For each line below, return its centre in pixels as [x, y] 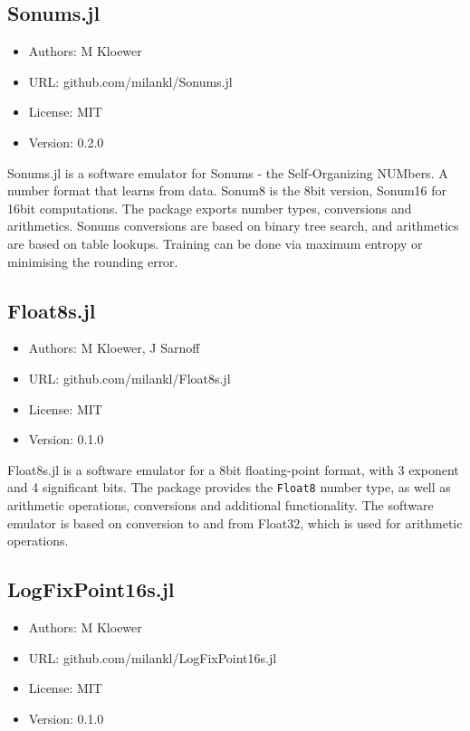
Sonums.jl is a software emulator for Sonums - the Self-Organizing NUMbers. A [228, 172]
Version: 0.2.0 [66, 142]
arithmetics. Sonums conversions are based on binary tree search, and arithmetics [233, 226]
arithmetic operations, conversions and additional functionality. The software [221, 504]
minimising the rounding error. [93, 261]
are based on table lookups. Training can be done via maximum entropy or [215, 243]
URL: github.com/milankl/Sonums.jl [130, 81]
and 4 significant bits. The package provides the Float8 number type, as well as [229, 487]
